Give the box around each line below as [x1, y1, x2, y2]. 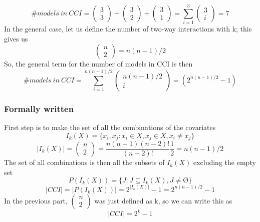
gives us [4, 33, 28, 43]
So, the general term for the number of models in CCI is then [4, 58, 193, 69]
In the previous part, [4, 195, 68, 205]
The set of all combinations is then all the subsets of [4, 157, 165, 167]
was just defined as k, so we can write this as [94, 195, 232, 205]
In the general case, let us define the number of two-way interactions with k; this [4, 23, 252, 34]
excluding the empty [193, 157, 256, 167]
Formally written [4, 102, 74, 114]
